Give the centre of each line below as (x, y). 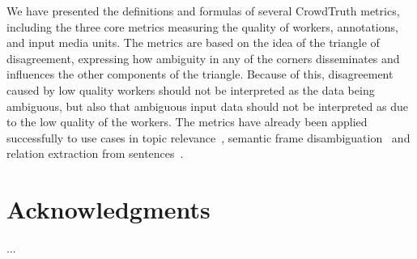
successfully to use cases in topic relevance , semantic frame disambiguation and (208, 137)
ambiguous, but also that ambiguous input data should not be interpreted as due (207, 106)
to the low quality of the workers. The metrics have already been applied (187, 122)
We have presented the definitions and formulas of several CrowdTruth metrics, (203, 11)
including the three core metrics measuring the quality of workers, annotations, (202, 26)
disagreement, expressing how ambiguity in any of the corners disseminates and (203, 58)
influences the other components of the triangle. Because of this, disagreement (200, 74)
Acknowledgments (109, 209)
